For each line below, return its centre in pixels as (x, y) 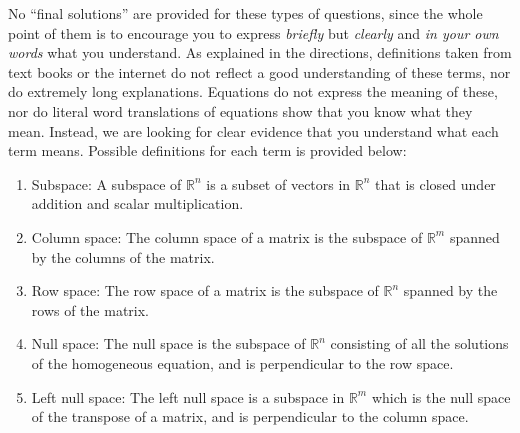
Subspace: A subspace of (106, 183)
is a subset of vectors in (278, 183)
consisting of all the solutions (419, 343)
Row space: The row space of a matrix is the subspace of (205, 290)
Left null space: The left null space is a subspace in (188, 396)
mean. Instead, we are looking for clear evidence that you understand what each (253, 130)
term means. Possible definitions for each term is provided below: (207, 150)
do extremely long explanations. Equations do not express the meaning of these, (253, 91)
